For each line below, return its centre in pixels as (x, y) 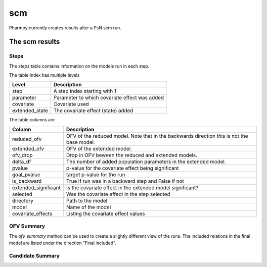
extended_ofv (28, 149)
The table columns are (32, 120)
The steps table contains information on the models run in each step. (79, 66)
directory (23, 201)
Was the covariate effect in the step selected (118, 194)
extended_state (30, 110)
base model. (80, 142)
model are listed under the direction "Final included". (63, 243)
